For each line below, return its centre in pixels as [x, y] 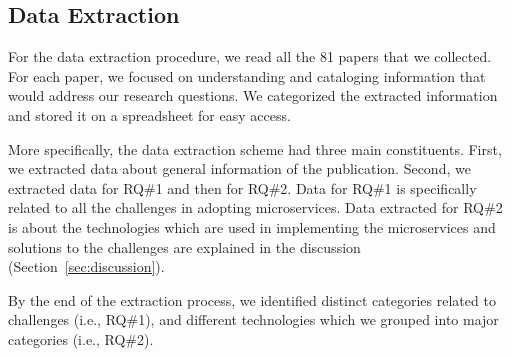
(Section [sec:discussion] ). [86, 266]
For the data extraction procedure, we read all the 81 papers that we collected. [250, 56]
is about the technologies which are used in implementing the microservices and [252, 226]
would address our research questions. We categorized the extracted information [253, 95]
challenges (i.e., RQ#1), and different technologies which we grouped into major [253, 319]
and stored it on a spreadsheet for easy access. [149, 114]
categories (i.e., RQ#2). [81, 338]
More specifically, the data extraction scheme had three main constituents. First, [255, 148]
